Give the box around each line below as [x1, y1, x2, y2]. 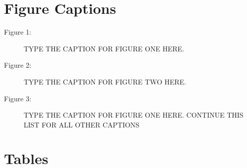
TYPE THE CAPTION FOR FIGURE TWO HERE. [24, 76, 186, 86]
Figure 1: [4, 27, 32, 37]
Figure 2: [4, 60, 32, 70]
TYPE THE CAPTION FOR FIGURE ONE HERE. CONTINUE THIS [24, 110, 244, 120]
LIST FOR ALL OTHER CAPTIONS [24, 119, 140, 129]
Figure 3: [4, 93, 32, 103]
